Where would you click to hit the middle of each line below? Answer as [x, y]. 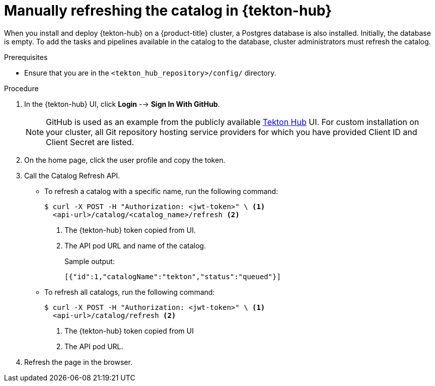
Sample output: [90, 261]
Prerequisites [26, 57]
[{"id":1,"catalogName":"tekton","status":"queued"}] [173, 276]
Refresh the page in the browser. [78, 362]
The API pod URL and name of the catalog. [135, 245]
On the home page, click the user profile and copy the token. [125, 160]
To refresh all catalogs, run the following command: [130, 292]
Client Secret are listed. [90, 142]
